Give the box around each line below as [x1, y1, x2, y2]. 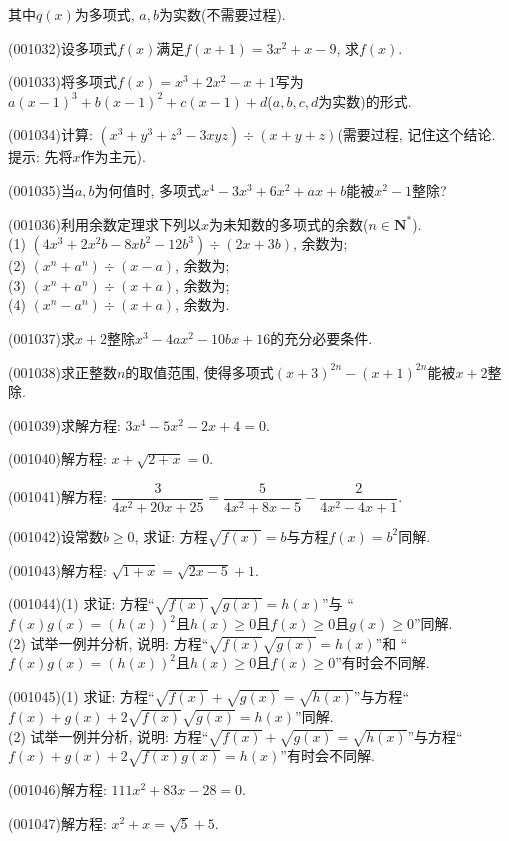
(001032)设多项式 [8, 37, 117, 58]
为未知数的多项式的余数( [208, 213, 369, 234]
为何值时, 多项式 [94, 179, 202, 200]
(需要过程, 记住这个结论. [337, 124, 496, 145]
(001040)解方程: [8, 448, 107, 469]
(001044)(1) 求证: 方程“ [8, 593, 155, 614]
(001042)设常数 [8, 525, 103, 546]
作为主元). [80, 146, 146, 167]
